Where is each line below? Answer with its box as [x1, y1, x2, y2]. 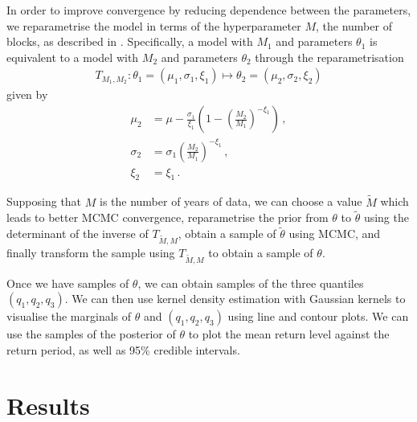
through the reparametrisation [255, 48, 404, 65]
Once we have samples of [6, 274, 129, 291]
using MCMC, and [288, 225, 381, 242]
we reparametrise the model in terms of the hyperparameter [6, 17, 301, 34]
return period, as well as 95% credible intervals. [6, 341, 240, 358]
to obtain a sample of [208, 244, 313, 260]
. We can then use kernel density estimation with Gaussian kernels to [64, 290, 406, 307]
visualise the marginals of [6, 308, 132, 325]
